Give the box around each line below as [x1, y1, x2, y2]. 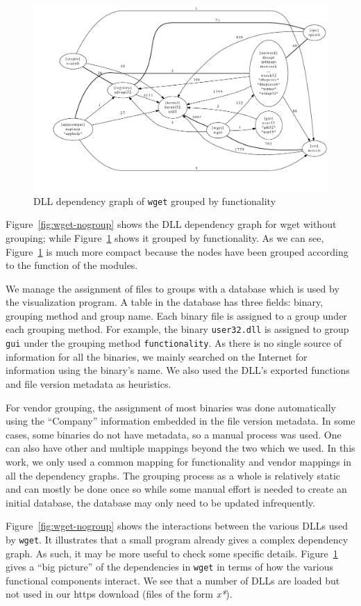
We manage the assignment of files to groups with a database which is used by [6, 281, 339, 295]
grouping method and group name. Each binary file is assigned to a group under [6, 308, 347, 322]
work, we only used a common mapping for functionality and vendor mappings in [6, 454, 352, 468]
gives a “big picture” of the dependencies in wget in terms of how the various [6, 559, 333, 574]
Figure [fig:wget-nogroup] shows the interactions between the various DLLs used [6, 518, 348, 533]
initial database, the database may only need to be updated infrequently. [6, 495, 315, 509]
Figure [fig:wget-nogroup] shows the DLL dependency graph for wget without [6, 217, 337, 231]
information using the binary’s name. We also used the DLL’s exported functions [6, 363, 350, 377]
